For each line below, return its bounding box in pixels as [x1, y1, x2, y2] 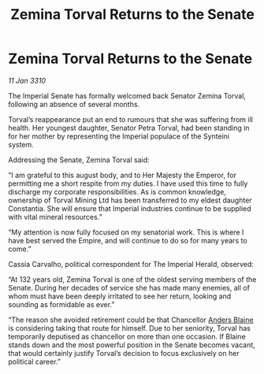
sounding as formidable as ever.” [8, 299, 115, 309]
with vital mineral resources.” [8, 212, 102, 221]
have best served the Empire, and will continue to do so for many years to [8, 235, 247, 245]
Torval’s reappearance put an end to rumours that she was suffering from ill [8, 114, 254, 124]
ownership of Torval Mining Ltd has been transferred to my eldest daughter [8, 195, 252, 205]
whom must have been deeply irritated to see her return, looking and [8, 291, 232, 301]
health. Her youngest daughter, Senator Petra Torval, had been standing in [8, 123, 250, 132]
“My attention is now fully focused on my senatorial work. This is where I [8, 227, 244, 237]
